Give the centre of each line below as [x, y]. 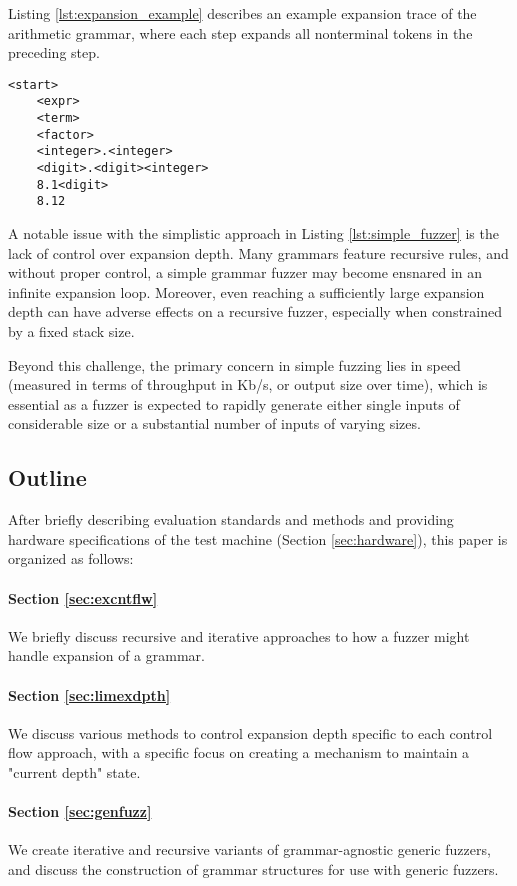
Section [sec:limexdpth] [89, 694]
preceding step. [54, 52]
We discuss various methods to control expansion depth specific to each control [250, 732]
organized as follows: [71, 558]
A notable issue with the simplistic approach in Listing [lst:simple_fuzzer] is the [253, 233]
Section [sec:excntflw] [83, 597]
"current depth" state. [74, 771]
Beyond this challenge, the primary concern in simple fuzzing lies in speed [234, 364]
